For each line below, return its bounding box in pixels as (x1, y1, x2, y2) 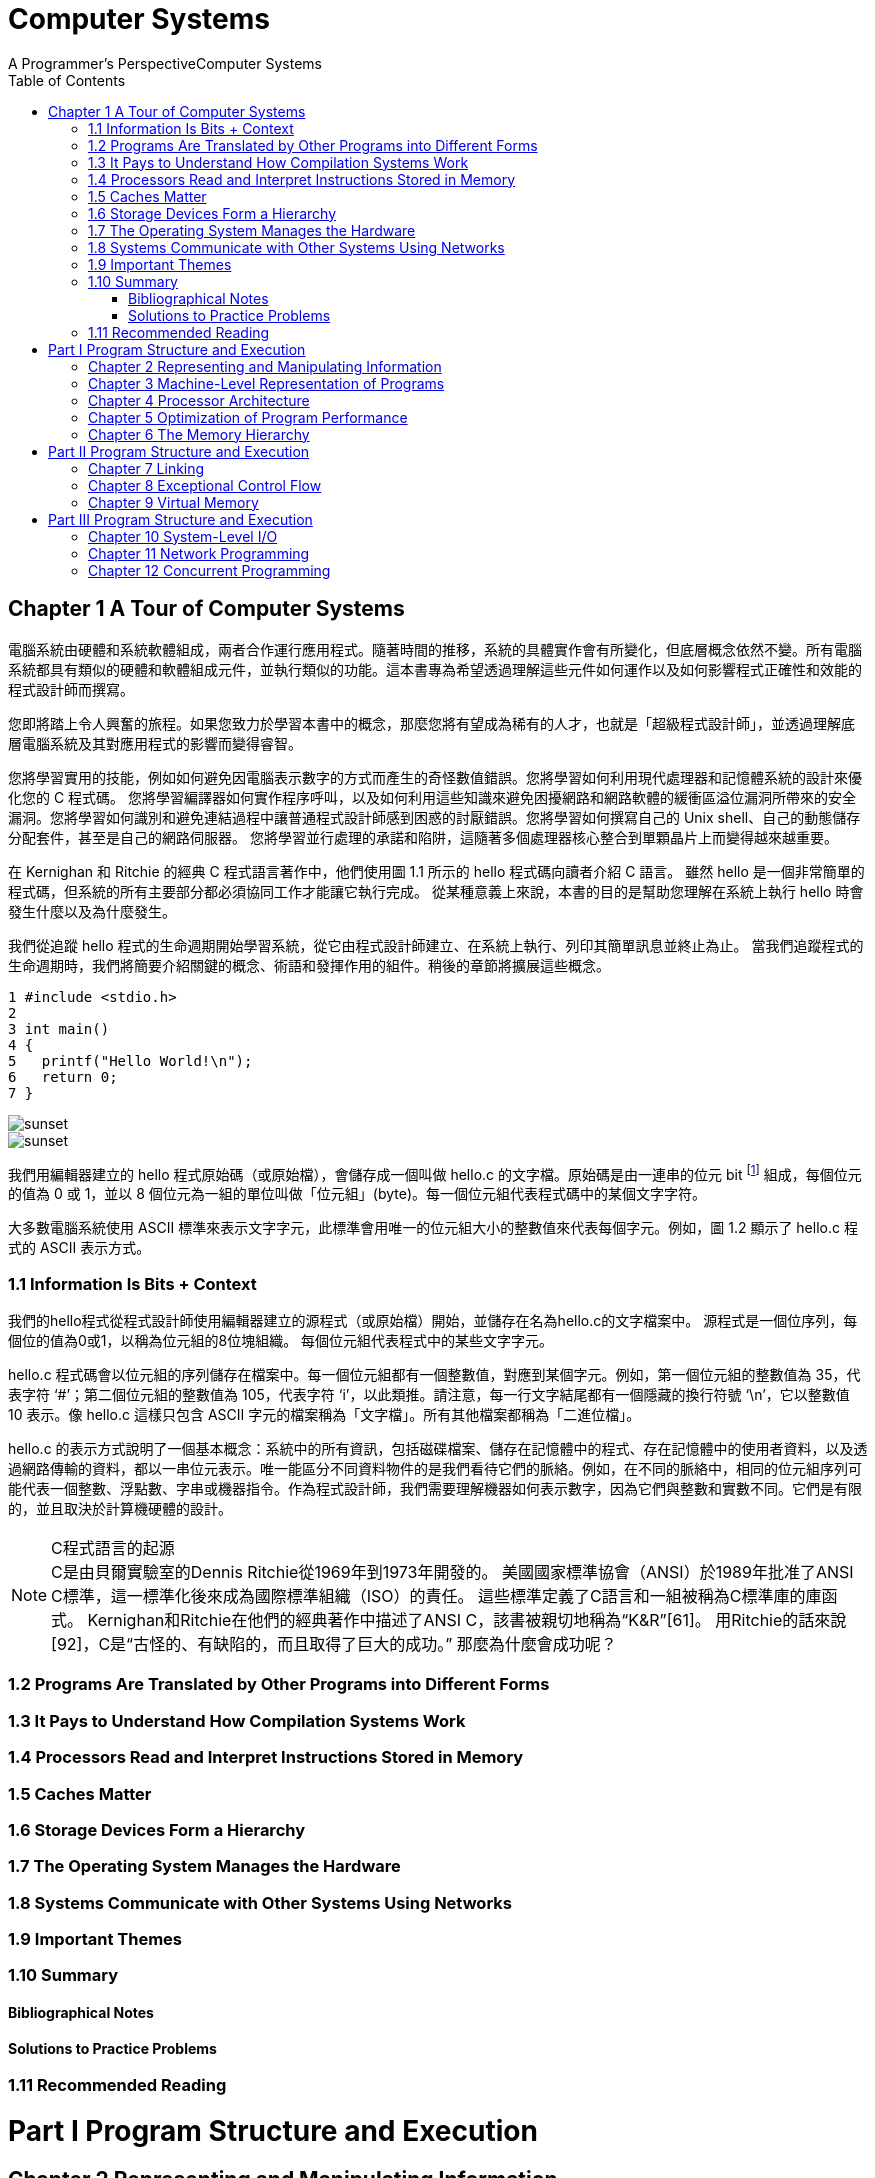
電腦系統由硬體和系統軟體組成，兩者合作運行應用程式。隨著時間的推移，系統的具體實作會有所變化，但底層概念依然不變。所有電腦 (8, 640, 862, 658)
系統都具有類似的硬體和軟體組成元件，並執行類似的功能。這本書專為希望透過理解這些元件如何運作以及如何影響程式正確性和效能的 (8, 660, 862, 678)
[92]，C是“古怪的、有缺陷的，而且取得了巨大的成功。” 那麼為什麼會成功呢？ (51, 1634, 617, 1654)
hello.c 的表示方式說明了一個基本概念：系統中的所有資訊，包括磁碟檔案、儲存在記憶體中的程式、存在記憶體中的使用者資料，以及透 (8, 1440, 868, 1457)
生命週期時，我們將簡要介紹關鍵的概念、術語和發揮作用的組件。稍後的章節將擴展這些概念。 (8, 956, 610, 974)
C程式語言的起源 (51, 1538, 175, 1558)
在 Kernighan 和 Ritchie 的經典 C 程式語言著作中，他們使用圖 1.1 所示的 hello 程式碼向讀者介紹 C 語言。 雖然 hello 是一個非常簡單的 (8, 862, 865, 880)
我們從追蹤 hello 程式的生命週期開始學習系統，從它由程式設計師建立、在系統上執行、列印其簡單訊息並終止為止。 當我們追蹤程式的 (8, 936, 864, 954)
